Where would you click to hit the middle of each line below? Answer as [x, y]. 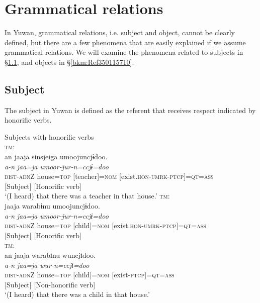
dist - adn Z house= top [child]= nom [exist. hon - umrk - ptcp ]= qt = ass [105, 225]
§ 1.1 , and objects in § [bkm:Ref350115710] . [69, 62]
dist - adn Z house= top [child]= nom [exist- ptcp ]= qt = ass [90, 275]
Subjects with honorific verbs [49, 136]
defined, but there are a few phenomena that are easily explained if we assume [125, 42]
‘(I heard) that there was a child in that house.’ [77, 294]
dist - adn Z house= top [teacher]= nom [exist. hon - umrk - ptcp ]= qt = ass [109, 176]
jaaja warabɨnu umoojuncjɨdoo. [52, 206]
